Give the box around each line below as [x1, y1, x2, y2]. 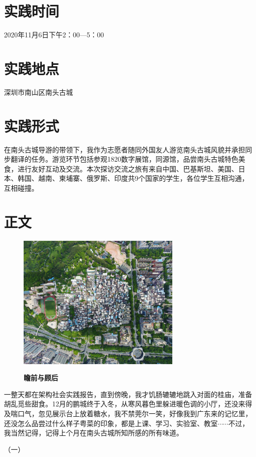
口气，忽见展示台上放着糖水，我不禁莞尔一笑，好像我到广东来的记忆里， [17, 408, 252, 418]
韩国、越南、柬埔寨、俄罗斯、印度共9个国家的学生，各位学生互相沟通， [17, 173, 249, 183]
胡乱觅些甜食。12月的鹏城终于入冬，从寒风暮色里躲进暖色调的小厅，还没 [4, 399, 238, 409]
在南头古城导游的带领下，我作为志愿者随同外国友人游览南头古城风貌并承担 [4, 144, 245, 154]
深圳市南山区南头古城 [4, 86, 73, 97]
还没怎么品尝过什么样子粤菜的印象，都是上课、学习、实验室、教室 [4, 418, 218, 428]
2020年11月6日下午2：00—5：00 [4, 29, 104, 40]
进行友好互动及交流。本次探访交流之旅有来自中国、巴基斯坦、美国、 [17, 163, 238, 173]
